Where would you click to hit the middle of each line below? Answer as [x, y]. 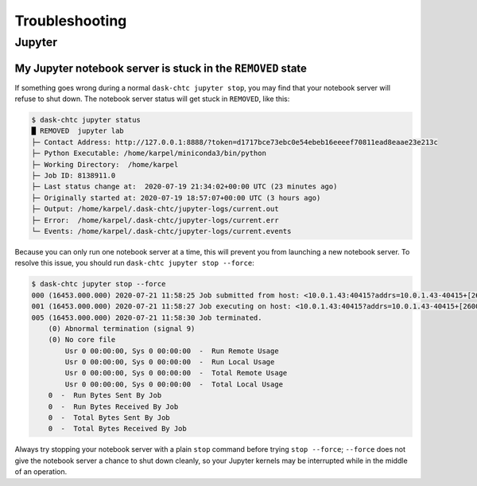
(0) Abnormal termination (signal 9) [122, 329]
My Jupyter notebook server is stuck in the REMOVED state [161, 68]
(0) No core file [82, 340]
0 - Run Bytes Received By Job [113, 406]
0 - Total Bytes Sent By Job [109, 418]
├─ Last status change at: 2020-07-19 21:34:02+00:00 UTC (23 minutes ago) [184, 187]
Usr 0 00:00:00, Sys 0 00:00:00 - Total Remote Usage [176, 373]
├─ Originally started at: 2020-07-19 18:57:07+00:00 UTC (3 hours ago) [176, 198]
